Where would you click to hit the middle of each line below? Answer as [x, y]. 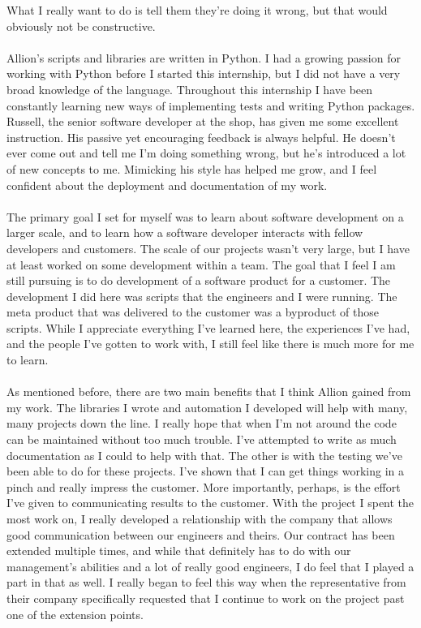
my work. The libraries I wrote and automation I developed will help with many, [207, 407]
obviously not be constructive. [81, 26]
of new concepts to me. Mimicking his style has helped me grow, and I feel [192, 168]
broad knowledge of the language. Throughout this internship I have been [190, 89]
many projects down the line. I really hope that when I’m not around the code [202, 423]
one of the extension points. [75, 614]
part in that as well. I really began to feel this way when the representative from [206, 582]
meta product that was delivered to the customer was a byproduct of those [193, 312]
